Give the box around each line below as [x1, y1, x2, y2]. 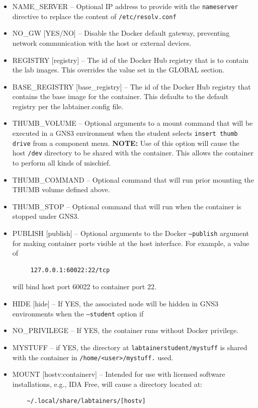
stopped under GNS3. [12, 211, 79, 221]
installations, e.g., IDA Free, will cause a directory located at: [12, 378, 202, 389]
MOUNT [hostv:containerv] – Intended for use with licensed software [12, 369, 225, 379]
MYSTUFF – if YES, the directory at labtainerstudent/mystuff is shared [12, 342, 247, 352]
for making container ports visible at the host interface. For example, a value [12, 237, 249, 248]
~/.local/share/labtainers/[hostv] [27, 397, 146, 405]
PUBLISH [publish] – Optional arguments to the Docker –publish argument [12, 228, 249, 238]
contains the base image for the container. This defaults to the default [12, 91, 229, 102]
